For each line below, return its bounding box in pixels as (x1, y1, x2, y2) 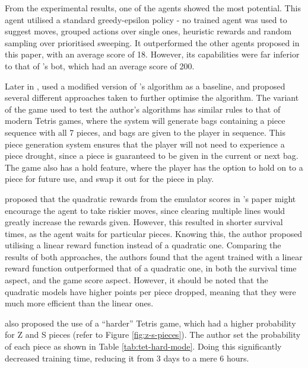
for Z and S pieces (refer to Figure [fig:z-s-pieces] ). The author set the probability (5, 328, 301, 341)
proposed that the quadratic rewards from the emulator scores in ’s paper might (5, 192, 296, 204)
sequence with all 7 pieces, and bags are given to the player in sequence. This (5, 126, 285, 138)
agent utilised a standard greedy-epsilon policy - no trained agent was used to (5, 13, 287, 25)
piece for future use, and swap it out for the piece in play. (5, 172, 214, 185)
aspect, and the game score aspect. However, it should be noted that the (5, 274, 268, 286)
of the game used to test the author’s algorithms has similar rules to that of (5, 103, 281, 115)
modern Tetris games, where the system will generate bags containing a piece (5, 114, 285, 127)
